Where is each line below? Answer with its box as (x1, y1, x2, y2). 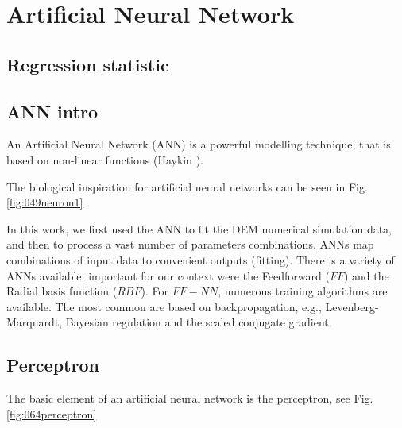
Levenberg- (325, 298, 379, 314)
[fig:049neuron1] (6, 194, 83, 210)
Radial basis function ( (6, 283, 118, 299)
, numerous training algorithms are (218, 283, 388, 299)
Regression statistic (6, 52, 169, 76)
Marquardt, (6, 314, 63, 330)
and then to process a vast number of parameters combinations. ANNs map (6, 236, 374, 253)
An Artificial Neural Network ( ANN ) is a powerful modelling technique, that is (6, 136, 391, 152)
